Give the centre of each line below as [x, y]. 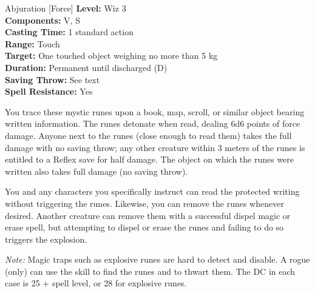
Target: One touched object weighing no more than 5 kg [111, 56]
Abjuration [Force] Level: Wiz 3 [66, 8]
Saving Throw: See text [52, 79]
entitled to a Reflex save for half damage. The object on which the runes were [150, 159]
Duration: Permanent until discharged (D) [86, 67]
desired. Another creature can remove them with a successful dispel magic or [148, 215]
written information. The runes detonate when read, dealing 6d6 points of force [153, 123]
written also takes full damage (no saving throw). [97, 171]
